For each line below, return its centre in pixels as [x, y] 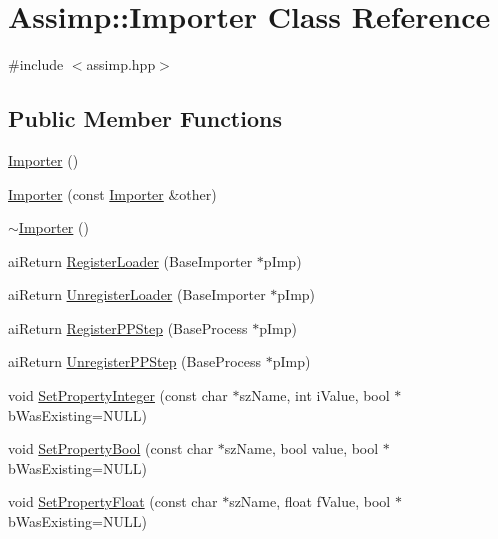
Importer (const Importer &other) [112, 193]
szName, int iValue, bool [314, 395]
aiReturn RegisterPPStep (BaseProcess [128, 327]
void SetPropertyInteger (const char [118, 395]
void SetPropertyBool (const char [111, 448]
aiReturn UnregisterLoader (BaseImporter [137, 294]
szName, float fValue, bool [310, 501]
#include [36, 64]
